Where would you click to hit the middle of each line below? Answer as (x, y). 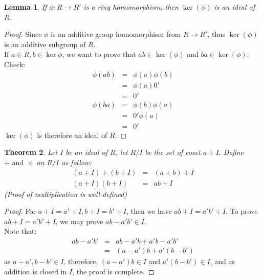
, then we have (149, 211)
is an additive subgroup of (45, 44)
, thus (216, 34)
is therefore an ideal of (72, 135)
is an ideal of (234, 7)
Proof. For (20, 211)
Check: (15, 64)
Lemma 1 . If (26, 7)
